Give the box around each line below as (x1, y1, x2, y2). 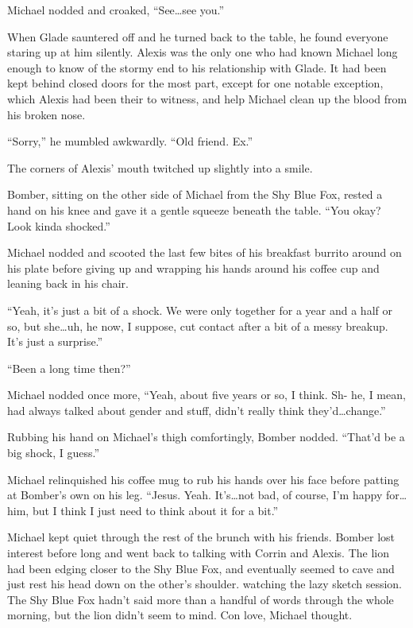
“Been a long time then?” (7, 359, 131, 376)
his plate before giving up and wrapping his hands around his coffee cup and (7, 259, 380, 276)
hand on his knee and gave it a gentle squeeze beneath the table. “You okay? (7, 201, 381, 218)
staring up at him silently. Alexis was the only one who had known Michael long (7, 44, 398, 60)
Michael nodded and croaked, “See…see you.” (7, 2, 225, 17)
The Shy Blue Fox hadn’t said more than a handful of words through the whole (7, 591, 394, 607)
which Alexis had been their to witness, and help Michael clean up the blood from (7, 90, 407, 107)
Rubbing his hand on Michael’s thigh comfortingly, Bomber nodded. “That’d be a (7, 428, 405, 445)
